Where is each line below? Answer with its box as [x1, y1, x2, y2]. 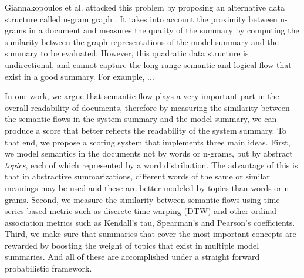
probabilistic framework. [5, 262, 92, 274]
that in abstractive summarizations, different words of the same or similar [5, 170, 270, 182]
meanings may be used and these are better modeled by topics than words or [5, 181, 282, 194]
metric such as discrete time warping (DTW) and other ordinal [49, 205, 276, 217]
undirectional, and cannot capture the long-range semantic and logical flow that [5, 58, 292, 70]
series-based [5, 205, 47, 217]
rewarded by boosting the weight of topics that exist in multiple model [5, 239, 259, 251]
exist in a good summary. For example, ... [5, 70, 154, 82]
